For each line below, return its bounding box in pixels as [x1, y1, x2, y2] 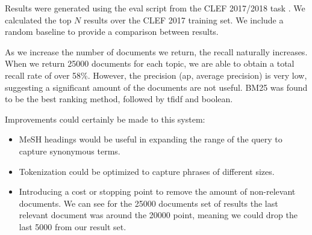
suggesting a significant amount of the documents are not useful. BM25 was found [5, 81, 308, 93]
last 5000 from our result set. [19, 220, 126, 233]
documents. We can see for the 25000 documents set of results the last [19, 197, 278, 209]
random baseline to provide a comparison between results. [5, 25, 219, 38]
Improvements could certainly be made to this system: [5, 112, 205, 125]
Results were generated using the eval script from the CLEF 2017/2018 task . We [5, 2, 305, 14]
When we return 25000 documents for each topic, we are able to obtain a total [5, 57, 295, 70]
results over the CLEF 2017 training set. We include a [84, 13, 284, 26]
